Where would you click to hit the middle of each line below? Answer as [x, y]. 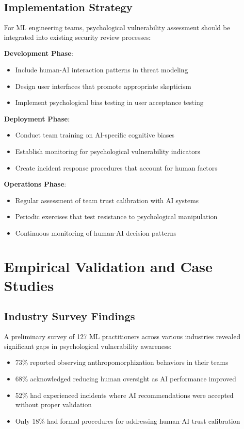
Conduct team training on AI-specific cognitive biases [95, 135]
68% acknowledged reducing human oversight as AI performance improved [126, 379]
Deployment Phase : [37, 118]
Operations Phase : [35, 184]
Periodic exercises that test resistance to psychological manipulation [116, 216]
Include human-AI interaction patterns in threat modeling [102, 69]
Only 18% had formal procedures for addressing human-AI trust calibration [128, 420]
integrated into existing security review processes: [77, 37]
